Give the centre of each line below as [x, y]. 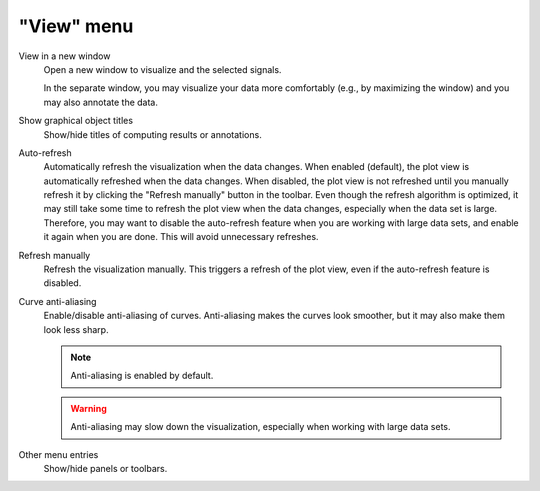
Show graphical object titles [76, 121]
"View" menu [76, 26]
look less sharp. [76, 329]
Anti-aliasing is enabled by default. [142, 376]
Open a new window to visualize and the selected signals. [162, 69]
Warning [88, 408]
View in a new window [64, 56]
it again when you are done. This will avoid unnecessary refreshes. [181, 237]
